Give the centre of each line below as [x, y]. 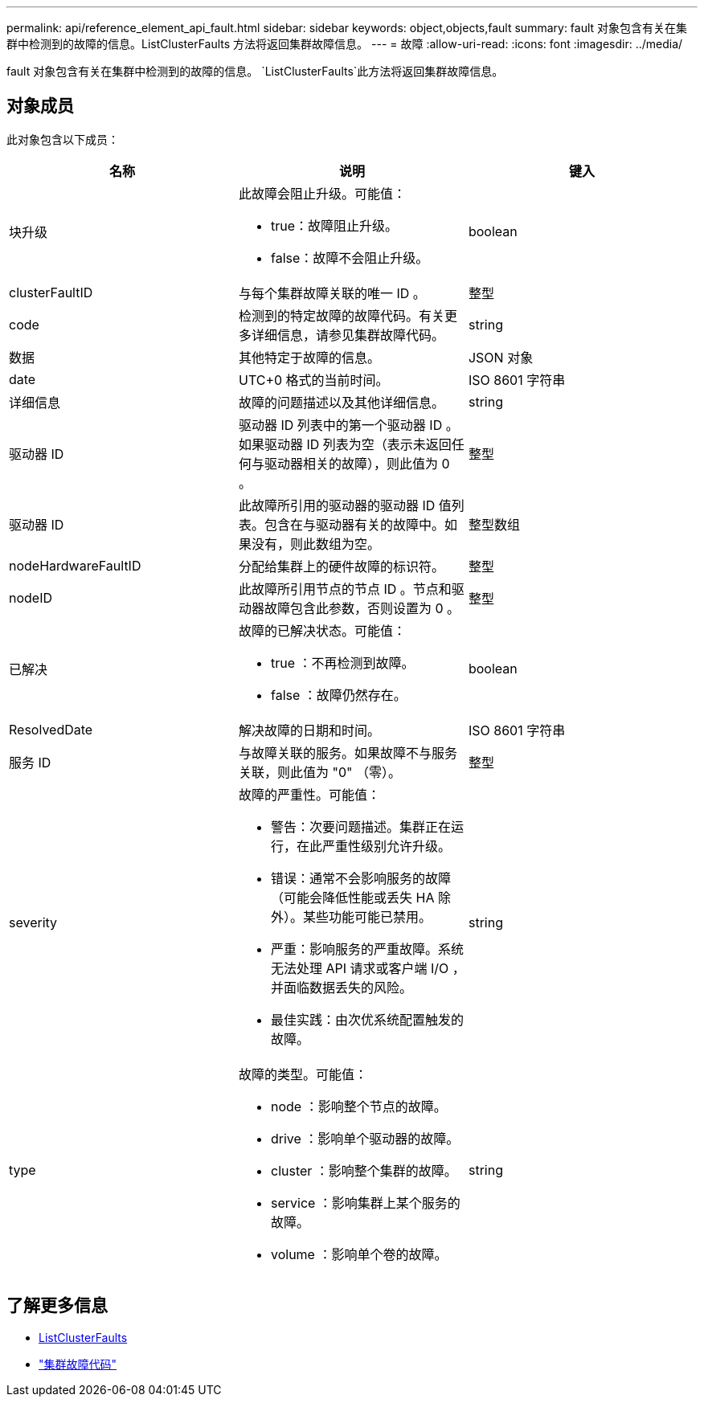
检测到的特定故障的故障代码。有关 [341, 315]
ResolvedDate [51, 729]
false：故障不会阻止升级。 [350, 258]
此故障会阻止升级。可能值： [322, 193]
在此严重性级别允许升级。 [373, 846]
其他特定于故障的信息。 [309, 357]
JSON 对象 [501, 357]
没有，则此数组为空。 [315, 544]
